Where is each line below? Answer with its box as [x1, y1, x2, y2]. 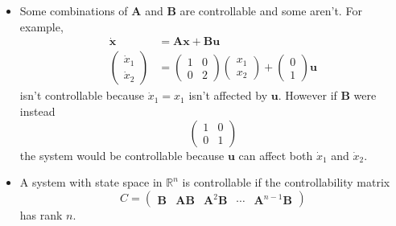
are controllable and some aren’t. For [179, 2, 362, 18]
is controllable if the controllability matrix [182, 174, 390, 191]
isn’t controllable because [19, 87, 144, 104]
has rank [19, 206, 63, 223]
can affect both [238, 146, 313, 163]
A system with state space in [19, 174, 163, 191]
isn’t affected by [188, 87, 268, 104]
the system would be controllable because [19, 146, 225, 163]
